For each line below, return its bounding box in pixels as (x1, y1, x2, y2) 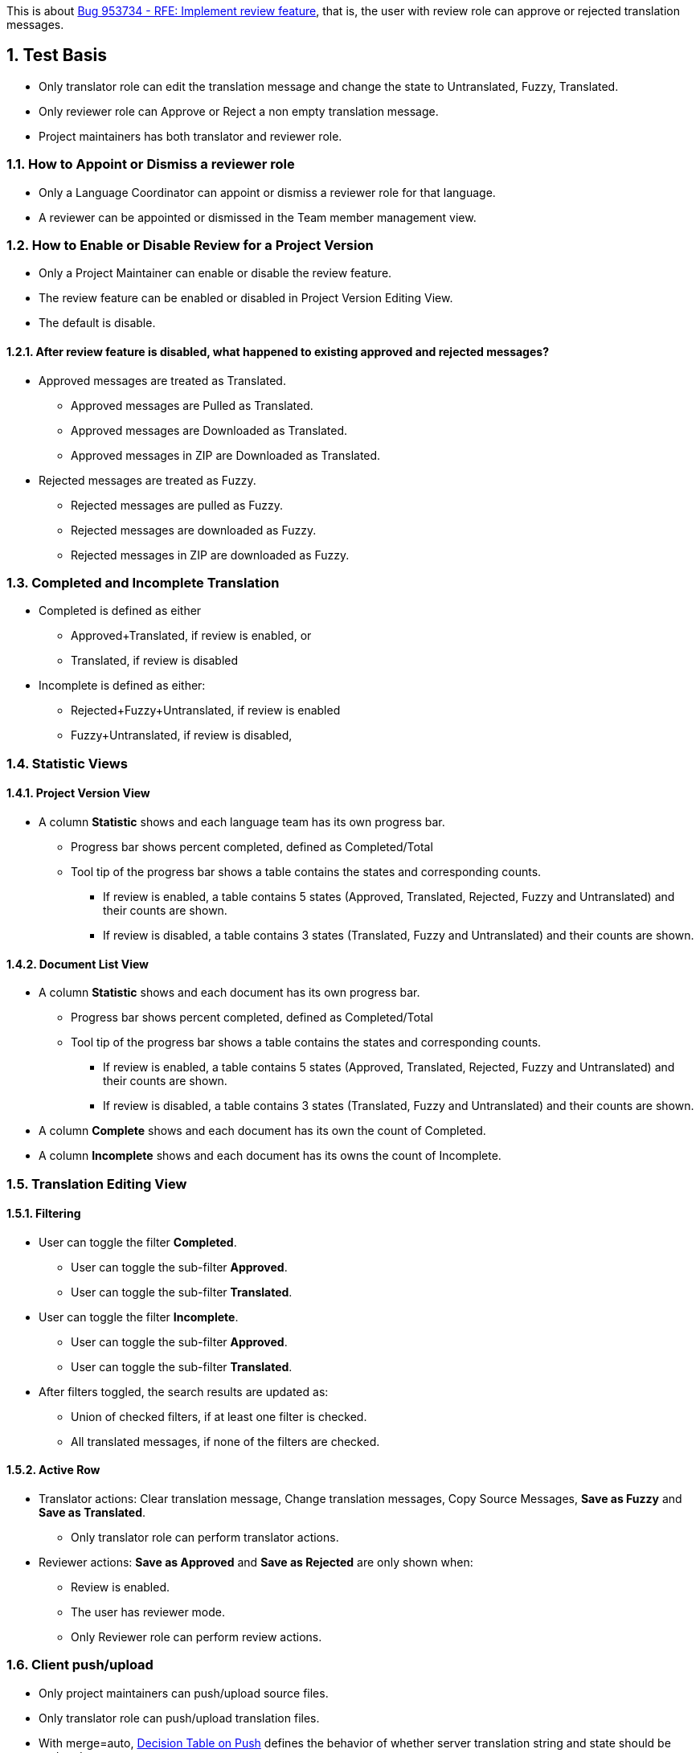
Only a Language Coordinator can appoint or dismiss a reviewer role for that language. (39, 185, 496, 199)
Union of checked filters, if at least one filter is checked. (71, 1409, 367, 1423)
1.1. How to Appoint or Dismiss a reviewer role (6, 156, 295, 173)
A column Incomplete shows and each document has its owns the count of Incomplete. (39, 1149, 501, 1163)
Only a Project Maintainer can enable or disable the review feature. (39, 266, 392, 281)
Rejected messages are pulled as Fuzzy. (71, 498, 284, 512)
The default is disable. (39, 316, 156, 330)
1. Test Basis (6, 45, 108, 66)
